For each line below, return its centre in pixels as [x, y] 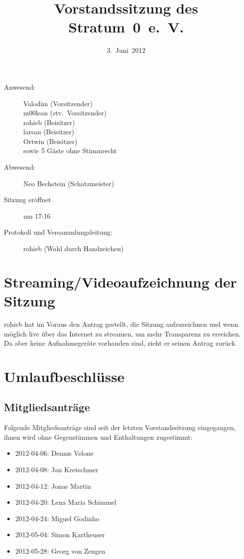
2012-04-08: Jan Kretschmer [57, 470]
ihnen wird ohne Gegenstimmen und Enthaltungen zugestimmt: [98, 437]
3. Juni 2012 [126, 50]
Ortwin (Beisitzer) [50, 141]
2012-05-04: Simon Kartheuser [60, 535]
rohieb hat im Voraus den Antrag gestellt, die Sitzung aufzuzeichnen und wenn [121, 324]
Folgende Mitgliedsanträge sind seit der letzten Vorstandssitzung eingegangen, [120, 427]
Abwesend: [20, 167]
